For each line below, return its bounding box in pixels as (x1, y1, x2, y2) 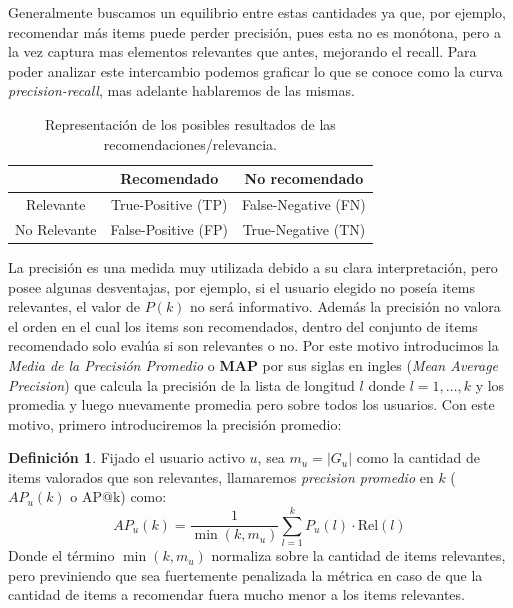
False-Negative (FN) (242, 194, 366, 214)
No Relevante (15, 218, 97, 239)
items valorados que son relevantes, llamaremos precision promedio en (8, 466, 434, 487)
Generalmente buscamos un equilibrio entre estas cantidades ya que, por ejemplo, (8, 2, 507, 22)
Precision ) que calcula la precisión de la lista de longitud (8, 374, 355, 395)
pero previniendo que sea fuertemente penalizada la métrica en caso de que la (8, 564, 483, 585)
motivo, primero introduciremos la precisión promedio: (8, 413, 342, 434)
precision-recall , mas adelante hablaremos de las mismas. (8, 80, 355, 101)
